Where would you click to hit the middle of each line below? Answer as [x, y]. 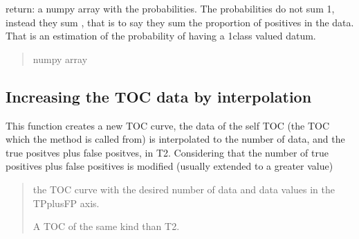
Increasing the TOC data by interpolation [159, 96]
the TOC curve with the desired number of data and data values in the [184, 189]
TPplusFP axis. [66, 203]
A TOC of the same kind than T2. [106, 226]
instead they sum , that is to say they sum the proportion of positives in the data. [180, 22]
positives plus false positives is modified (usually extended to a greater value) [169, 166]
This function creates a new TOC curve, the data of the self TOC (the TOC [168, 125]
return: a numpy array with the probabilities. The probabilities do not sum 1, [170, 8]
